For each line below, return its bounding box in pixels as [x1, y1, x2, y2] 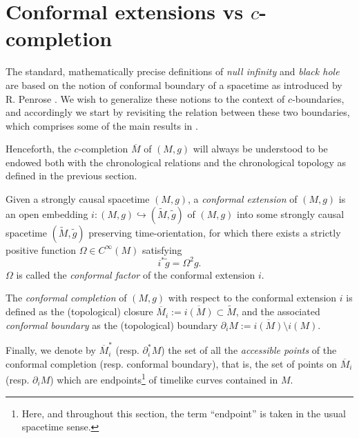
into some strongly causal [237, 206, 345, 221]
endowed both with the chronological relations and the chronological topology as [6, 155, 347, 169]
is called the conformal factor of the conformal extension [16, 267, 255, 281]
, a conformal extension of [188, 192, 298, 206]
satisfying [142, 242, 182, 257]
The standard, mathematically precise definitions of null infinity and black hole [6, 64, 340, 79]
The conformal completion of [6, 290, 127, 305]
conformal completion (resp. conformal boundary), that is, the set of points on [6, 356, 338, 370]
